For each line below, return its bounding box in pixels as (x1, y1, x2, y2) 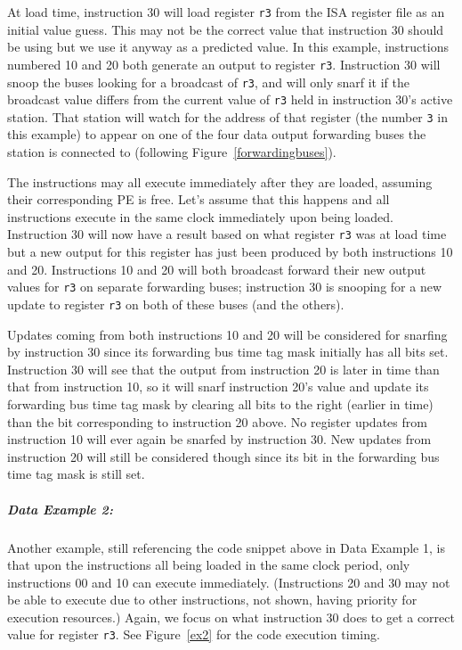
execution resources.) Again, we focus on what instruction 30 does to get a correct (7, 607, 455, 626)
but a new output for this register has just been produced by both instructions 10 (7, 243, 453, 261)
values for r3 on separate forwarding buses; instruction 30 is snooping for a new (7, 277, 442, 296)
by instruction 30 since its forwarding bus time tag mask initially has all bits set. (7, 342, 449, 361)
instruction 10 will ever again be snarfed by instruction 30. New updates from (7, 430, 432, 448)
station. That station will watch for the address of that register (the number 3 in (7, 107, 449, 126)
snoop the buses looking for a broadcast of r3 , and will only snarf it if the (7, 72, 409, 91)
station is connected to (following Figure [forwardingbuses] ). (7, 143, 336, 161)
